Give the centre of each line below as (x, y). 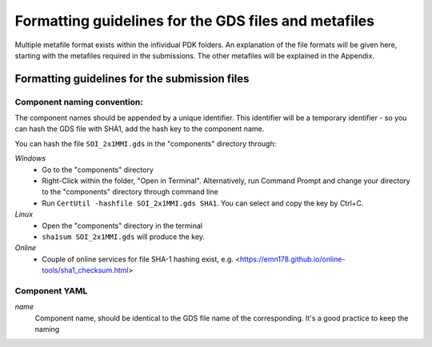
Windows (30, 158)
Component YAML (51, 290)
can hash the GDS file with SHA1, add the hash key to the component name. (140, 129)
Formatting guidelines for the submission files (132, 79)
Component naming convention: (79, 102)
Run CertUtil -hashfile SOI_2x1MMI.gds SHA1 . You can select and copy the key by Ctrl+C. (203, 203)
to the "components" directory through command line (130, 192)
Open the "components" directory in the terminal (122, 225)
